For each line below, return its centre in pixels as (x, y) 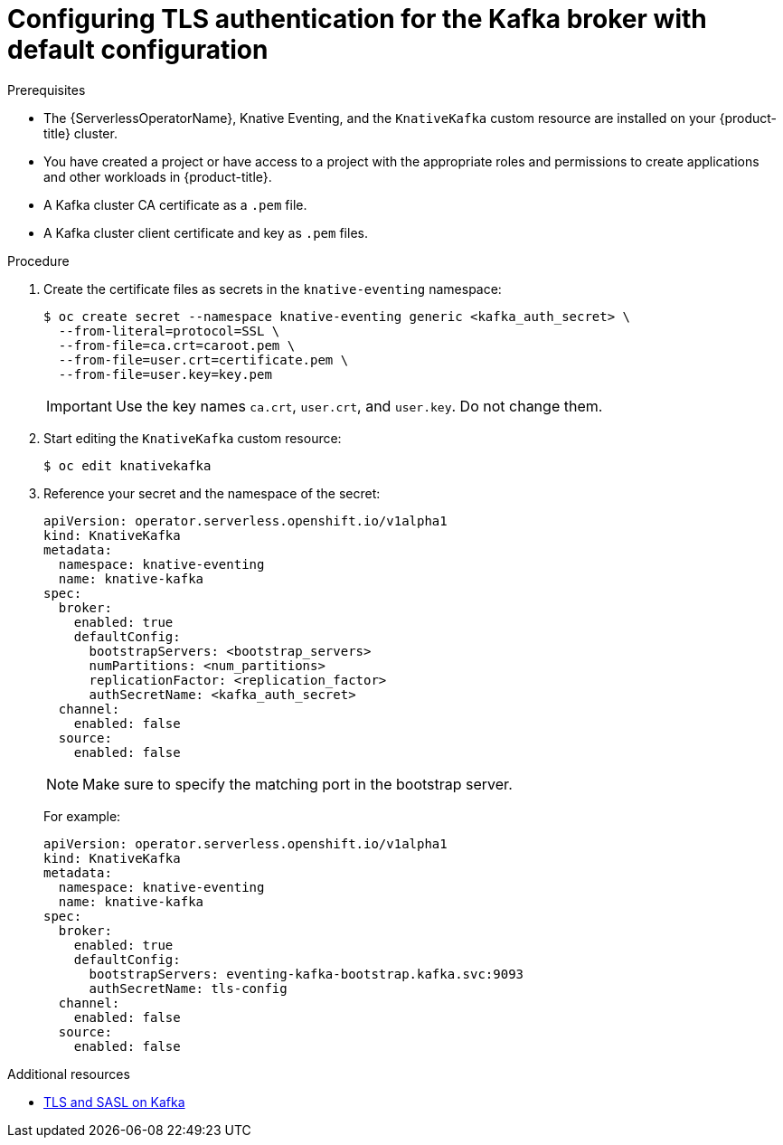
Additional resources (69, 1074)
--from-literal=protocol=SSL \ (169, 331)
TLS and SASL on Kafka (114, 1102)
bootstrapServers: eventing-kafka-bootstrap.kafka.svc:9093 (307, 974)
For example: (82, 816)
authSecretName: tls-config (188, 988)
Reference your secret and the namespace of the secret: (212, 493)
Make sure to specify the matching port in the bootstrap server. (297, 784)
